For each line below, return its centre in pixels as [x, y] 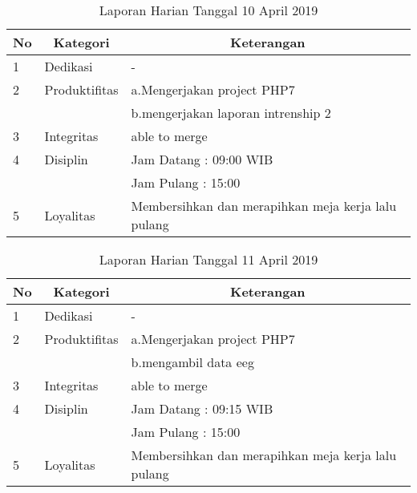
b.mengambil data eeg [192, 362]
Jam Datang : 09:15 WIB [202, 408]
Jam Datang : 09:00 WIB [202, 159]
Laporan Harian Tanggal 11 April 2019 [208, 259]
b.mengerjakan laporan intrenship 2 [231, 113]
